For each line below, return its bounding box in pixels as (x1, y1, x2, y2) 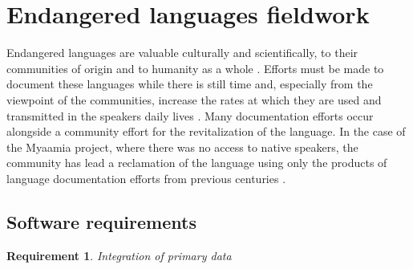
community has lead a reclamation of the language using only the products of (6, 154, 387, 171)
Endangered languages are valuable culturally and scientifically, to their (6, 44, 358, 61)
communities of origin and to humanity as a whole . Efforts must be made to (6, 59, 384, 76)
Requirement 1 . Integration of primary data (6, 247, 232, 263)
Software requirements (6, 209, 196, 234)
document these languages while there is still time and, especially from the (6, 75, 373, 92)
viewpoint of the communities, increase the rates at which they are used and (6, 91, 382, 108)
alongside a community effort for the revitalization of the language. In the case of (6, 123, 406, 140)
